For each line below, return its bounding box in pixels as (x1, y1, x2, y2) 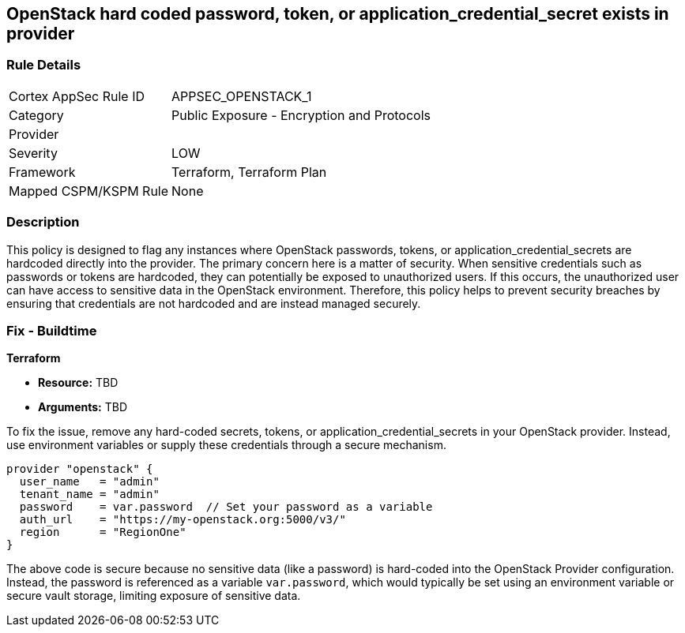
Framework (9, 163, 76, 180)
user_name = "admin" (19, 475, 160, 489)
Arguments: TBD (38, 400, 127, 414)
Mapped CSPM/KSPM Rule (9, 182, 169, 199)
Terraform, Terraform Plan (171, 163, 327, 180)
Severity (9, 144, 58, 161)
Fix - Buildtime (6, 322, 97, 339)
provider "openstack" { (6, 463, 153, 476)
